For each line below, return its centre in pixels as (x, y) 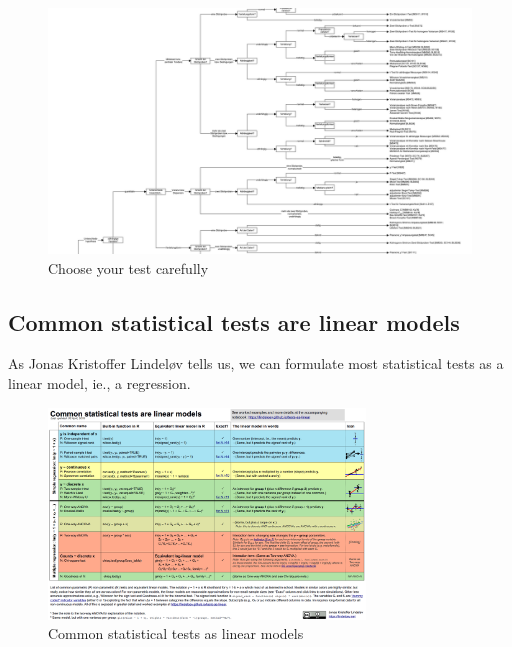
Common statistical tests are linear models (234, 321)
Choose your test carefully (128, 267)
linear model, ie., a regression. (99, 382)
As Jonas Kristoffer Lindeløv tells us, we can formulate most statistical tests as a (256, 363)
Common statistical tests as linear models (176, 633)
